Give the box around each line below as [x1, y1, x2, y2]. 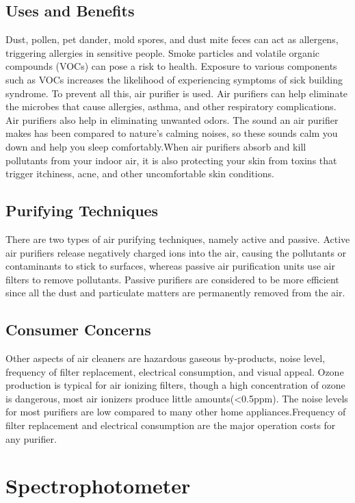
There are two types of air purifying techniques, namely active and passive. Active [5, 231, 350, 246]
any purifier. [5, 431, 57, 446]
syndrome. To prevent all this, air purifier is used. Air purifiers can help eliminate [5, 86, 348, 100]
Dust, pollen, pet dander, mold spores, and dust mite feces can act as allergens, [5, 32, 339, 47]
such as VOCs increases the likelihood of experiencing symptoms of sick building [5, 72, 343, 86]
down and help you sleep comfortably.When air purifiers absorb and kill [5, 139, 306, 153]
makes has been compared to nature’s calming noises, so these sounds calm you [5, 126, 338, 140]
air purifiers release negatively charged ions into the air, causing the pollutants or [5, 245, 347, 259]
